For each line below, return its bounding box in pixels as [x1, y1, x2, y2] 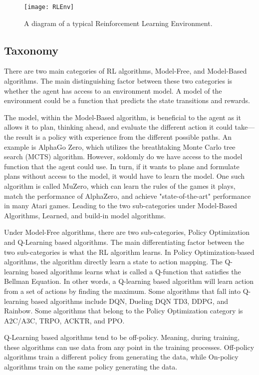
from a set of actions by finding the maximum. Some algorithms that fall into [4, 285, 241, 296]
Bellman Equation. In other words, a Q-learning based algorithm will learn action [4, 276, 254, 286]
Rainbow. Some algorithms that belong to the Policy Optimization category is [4, 305, 243, 316]
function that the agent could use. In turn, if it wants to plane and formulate [4, 161, 240, 171]
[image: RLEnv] [24, 4, 74, 11]
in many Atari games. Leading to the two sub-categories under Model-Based [4, 200, 238, 211]
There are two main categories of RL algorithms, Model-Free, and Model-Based [4, 66, 247, 76]
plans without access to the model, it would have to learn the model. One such [4, 171, 245, 181]
